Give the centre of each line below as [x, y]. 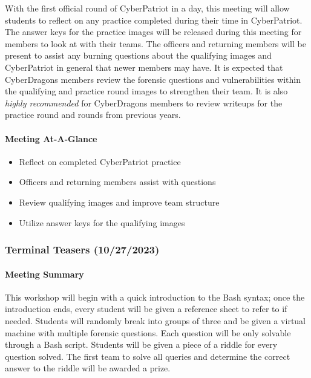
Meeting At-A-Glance [51, 138]
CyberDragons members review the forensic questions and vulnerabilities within [153, 79]
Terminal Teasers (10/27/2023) [82, 249]
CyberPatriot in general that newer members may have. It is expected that [144, 67]
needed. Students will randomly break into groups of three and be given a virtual [155, 320]
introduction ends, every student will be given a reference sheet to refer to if [146, 309]
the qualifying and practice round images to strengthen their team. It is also [146, 91]
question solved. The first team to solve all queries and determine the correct [148, 356]
